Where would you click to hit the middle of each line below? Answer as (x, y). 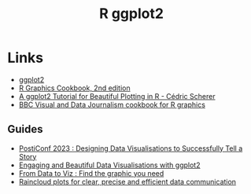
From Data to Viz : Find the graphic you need (91, 173)
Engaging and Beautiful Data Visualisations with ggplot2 (109, 165)
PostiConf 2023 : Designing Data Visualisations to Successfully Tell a (131, 148)
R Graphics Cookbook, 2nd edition (74, 88)
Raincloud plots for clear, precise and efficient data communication (127, 181)
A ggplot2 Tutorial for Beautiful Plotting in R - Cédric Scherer (117, 96)
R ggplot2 (131, 14)
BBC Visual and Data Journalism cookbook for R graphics (112, 104)
